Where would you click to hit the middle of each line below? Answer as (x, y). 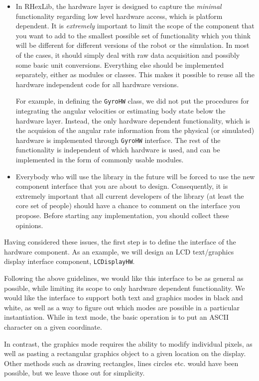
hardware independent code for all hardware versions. (97, 84)
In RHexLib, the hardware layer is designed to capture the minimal (119, 6)
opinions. (29, 225)
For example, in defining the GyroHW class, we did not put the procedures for (132, 101)
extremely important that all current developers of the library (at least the (130, 195)
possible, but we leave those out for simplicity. (74, 373)
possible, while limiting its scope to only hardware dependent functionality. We (125, 288)
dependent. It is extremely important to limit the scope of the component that (135, 26)
